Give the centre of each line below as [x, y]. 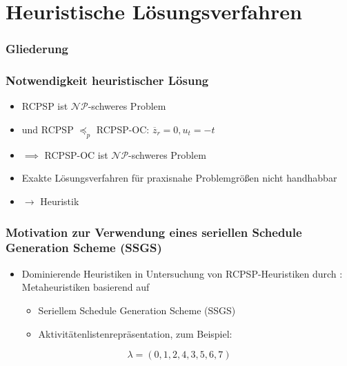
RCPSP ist [45, 106]
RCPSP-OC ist [76, 154]
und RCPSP [48, 129]
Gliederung [37, 49]
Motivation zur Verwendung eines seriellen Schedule [154, 232]
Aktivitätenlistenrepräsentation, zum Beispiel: [135, 333]
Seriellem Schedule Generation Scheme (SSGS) [137, 310]
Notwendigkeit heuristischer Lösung [107, 80]
